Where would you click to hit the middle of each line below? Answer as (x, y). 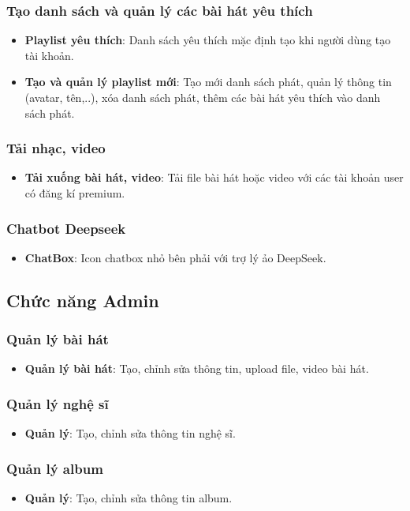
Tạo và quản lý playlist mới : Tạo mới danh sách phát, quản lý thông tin (208, 82)
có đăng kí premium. (75, 193)
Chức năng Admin (83, 300)
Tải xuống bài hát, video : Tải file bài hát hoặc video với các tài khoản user (214, 177)
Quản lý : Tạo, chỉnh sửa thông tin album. (129, 498)
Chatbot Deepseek (66, 228)
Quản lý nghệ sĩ (58, 403)
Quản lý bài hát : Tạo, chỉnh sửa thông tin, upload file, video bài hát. (197, 368)
